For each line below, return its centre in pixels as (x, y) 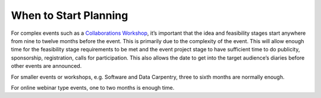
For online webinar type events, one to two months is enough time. (93, 87)
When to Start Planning (70, 15)
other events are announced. (46, 66)
